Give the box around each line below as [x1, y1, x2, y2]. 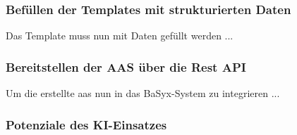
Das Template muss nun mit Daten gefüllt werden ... [6, 28, 234, 43]
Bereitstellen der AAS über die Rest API [6, 58, 246, 75]
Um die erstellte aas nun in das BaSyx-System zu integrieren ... [6, 86, 280, 101]
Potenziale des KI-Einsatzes [6, 115, 167, 133]
